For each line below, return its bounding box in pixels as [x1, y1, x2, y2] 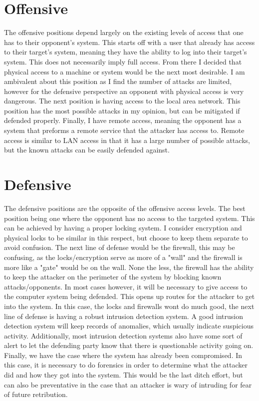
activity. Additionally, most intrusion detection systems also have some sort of [4, 330, 243, 340]
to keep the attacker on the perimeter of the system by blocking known [4, 271, 222, 282]
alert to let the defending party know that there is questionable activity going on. [4, 340, 254, 350]
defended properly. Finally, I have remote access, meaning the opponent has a [4, 115, 242, 125]
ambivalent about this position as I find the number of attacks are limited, [4, 76, 232, 86]
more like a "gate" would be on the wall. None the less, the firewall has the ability [4, 261, 254, 272]
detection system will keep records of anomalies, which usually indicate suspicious [4, 320, 254, 331]
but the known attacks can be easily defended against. [4, 144, 170, 155]
